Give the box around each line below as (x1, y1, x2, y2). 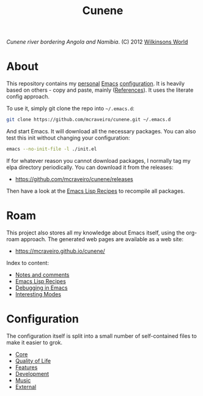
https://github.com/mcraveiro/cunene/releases (15, 175, 133, 182)
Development (15, 370, 50, 377)
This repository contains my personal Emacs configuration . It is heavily (6, 80, 185, 88)
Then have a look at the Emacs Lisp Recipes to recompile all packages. (6, 187, 185, 195)
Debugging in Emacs (15, 284, 68, 291)
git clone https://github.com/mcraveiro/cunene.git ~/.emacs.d (6, 117, 171, 123)
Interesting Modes (15, 290, 61, 297)
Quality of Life (15, 357, 51, 364)
